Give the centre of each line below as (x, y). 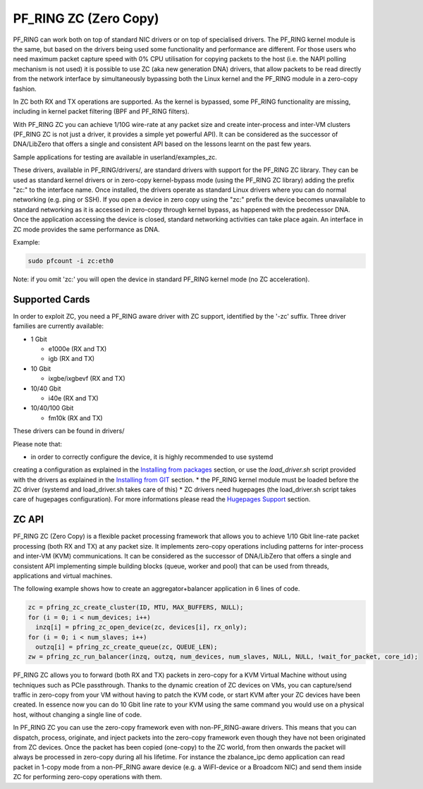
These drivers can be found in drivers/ (69, 431)
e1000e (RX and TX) (78, 349)
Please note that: (38, 444)
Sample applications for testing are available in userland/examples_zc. (115, 157)
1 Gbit (39, 339)
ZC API (28, 519)
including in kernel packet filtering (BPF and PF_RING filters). (101, 111)
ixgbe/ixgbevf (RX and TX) (87, 379)
